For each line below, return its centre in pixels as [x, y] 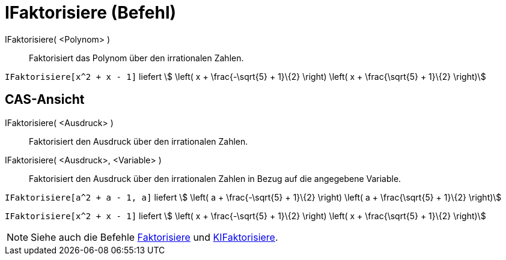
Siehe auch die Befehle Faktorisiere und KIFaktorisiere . [154, 237]
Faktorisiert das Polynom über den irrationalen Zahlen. [136, 58]
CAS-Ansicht [45, 100]
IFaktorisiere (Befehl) [91, 13]
